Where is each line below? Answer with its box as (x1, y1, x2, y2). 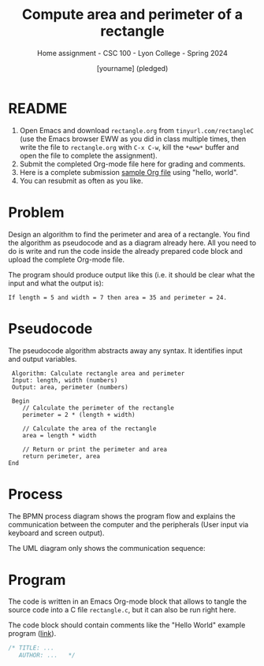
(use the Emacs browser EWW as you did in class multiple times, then (19, 134, 247, 143)
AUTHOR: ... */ (18, 652, 76, 660)
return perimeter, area (22, 452, 101, 460)
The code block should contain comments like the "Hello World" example (8, 620, 246, 630)
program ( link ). (8, 629, 57, 638)
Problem (8, 203, 65, 221)
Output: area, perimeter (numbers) (11, 383, 128, 391)
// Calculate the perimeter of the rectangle (22, 404, 175, 411)
